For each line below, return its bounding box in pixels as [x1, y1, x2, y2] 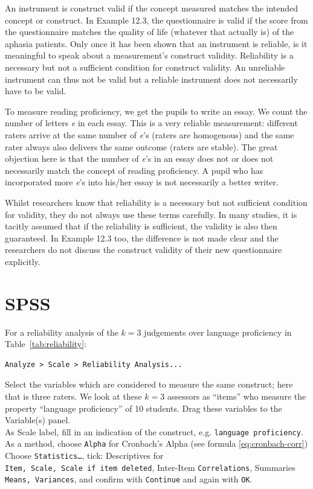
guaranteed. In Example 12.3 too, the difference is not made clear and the [5, 231, 279, 244]
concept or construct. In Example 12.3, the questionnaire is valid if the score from [5, 13, 308, 26]
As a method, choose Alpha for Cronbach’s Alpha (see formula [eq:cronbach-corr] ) [5, 437, 308, 450]
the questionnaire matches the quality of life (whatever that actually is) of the [5, 25, 294, 38]
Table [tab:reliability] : [5, 337, 87, 350]
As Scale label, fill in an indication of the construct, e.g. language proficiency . [5, 425, 303, 438]
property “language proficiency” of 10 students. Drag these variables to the [5, 401, 282, 414]
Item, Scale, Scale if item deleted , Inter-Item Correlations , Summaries [5, 461, 295, 473]
